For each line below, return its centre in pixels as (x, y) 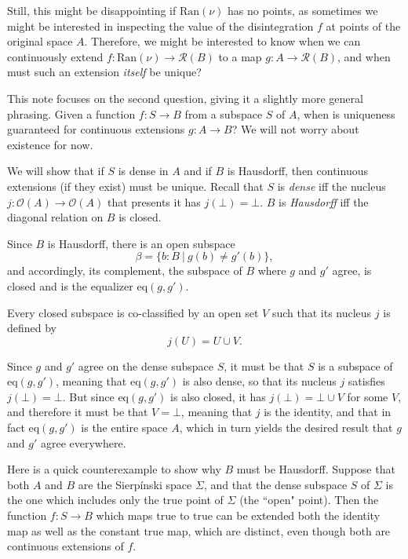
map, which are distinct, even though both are (279, 530)
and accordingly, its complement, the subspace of (125, 270)
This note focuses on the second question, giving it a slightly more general (185, 98)
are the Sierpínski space (135, 484)
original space (40, 41)
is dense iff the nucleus (331, 186)
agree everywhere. (83, 442)
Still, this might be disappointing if (92, 10)
